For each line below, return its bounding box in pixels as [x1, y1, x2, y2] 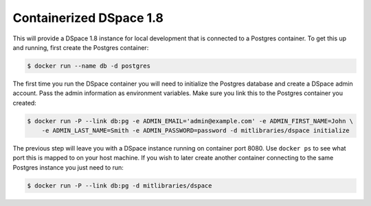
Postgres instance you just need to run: [12, 163, 124, 171]
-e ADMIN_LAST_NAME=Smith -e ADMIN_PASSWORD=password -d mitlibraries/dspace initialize [41, 127, 350, 135]
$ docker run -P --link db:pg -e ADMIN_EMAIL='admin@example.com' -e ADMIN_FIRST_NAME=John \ [27, 117, 354, 125]
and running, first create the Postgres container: [12, 43, 149, 51]
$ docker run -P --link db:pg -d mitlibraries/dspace [27, 181, 212, 190]
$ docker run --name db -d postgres [27, 62, 151, 70]
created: [12, 99, 37, 107]
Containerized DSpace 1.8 [12, 10, 164, 25]
